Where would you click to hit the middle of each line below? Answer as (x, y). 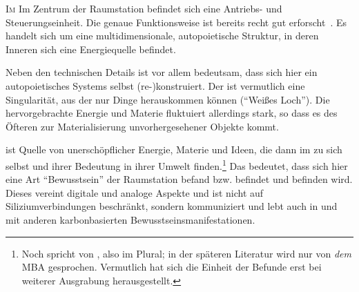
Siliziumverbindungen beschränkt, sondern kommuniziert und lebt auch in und (172, 206)
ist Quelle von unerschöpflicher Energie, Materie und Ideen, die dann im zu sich (174, 149)
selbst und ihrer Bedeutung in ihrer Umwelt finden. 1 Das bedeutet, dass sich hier (177, 164)
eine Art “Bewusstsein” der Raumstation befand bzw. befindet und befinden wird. (179, 179)
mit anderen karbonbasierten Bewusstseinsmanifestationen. (130, 219)
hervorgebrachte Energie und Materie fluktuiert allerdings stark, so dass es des (172, 113)
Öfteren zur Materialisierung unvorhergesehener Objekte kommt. (142, 126)
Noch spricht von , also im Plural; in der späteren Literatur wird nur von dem (186, 253)
